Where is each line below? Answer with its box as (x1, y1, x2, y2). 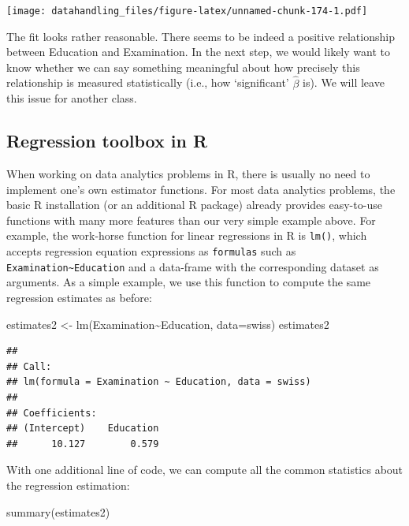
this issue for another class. (6, 90, 137, 106)
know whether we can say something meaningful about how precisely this (6, 58, 360, 75)
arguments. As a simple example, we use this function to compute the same (6, 274, 371, 290)
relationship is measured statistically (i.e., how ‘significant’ (6, 74, 289, 91)
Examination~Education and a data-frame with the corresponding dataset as (6, 258, 379, 274)
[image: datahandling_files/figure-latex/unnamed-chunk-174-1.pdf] (6, 6, 368, 17)
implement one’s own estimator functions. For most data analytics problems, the (6, 181, 396, 197)
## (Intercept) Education (6, 423, 159, 435)
